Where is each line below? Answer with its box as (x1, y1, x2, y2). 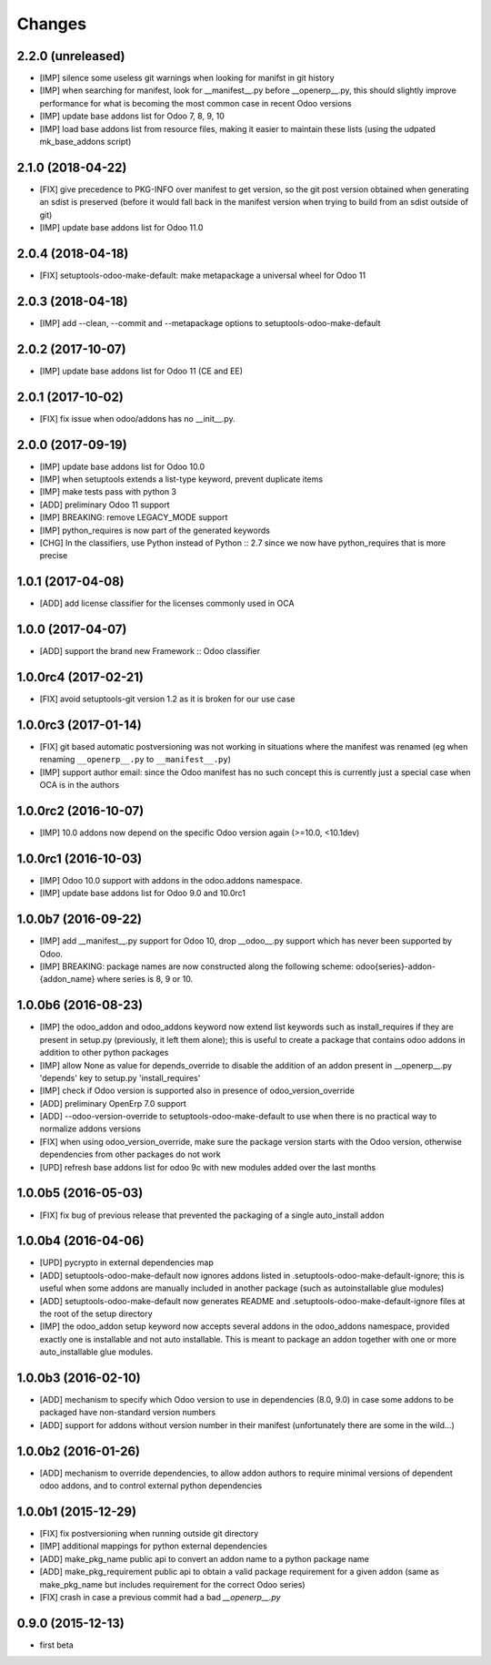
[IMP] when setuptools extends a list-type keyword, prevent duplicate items (39, 474, 323, 485)
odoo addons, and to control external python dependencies (39, 1480, 263, 1491)
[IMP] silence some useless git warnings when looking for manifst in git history (39, 73, 336, 84)
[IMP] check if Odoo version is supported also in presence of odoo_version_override (39, 1085, 355, 1097)
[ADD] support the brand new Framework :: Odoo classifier (39, 646, 261, 657)
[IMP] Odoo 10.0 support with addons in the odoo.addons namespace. (39, 874, 304, 885)
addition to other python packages (39, 1047, 169, 1058)
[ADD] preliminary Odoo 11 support (39, 499, 170, 510)
